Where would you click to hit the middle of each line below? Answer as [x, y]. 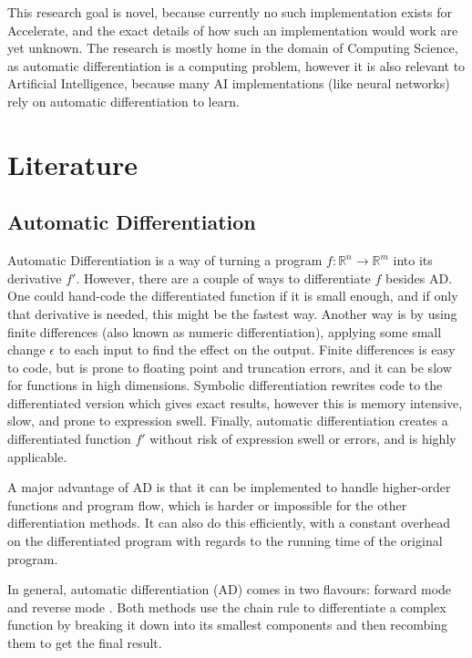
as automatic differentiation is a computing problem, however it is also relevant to [236, 65]
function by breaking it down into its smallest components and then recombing [228, 625]
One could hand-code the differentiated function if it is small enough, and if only [233, 296]
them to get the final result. [85, 643]
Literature [72, 164]
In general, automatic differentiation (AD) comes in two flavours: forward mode [230, 589]
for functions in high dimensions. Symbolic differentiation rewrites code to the [225, 385]
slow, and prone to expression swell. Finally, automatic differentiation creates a [228, 421]
